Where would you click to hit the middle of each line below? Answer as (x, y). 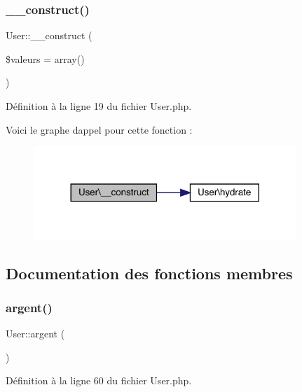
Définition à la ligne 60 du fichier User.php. (99, 380)
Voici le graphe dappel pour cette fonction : (99, 129)
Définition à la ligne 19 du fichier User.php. (99, 106)
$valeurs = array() (45, 58)
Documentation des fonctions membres (149, 273)
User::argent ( (35, 334)
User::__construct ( (49, 35)
